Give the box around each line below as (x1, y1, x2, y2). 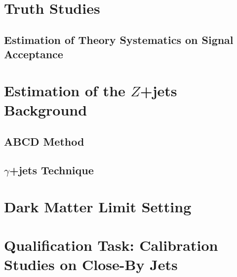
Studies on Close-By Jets (4, 254, 178, 275)
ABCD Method (4, 133, 84, 149)
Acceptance (4, 46, 63, 62)
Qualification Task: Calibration (4, 235, 218, 255)
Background (4, 99, 87, 119)
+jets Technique (9, 162, 94, 178)
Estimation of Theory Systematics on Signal (4, 32, 234, 47)
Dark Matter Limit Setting (4, 196, 192, 216)
